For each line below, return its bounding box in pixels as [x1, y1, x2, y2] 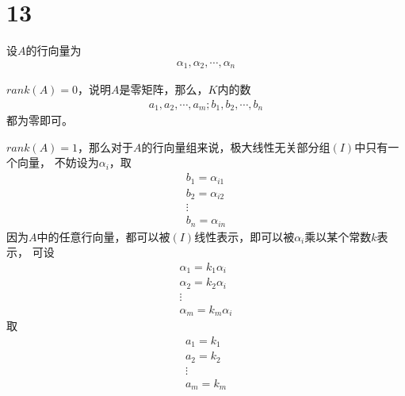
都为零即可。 [6, 112, 73, 129]
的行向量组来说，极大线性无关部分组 [141, 138, 330, 155]
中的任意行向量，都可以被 [36, 228, 170, 244]
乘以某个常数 [304, 228, 372, 244]
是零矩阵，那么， [119, 81, 208, 98]
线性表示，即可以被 [194, 228, 295, 244]
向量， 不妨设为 [17, 154, 99, 171]
